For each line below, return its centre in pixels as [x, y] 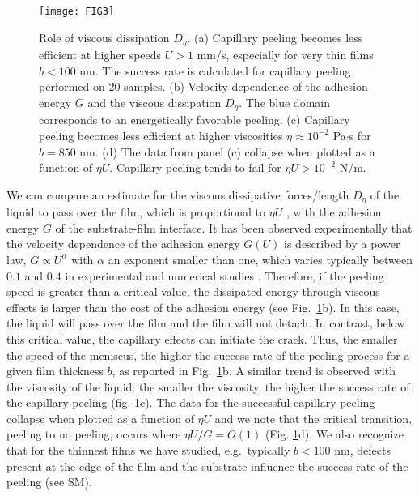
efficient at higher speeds [100, 55]
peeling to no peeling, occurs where [94, 434]
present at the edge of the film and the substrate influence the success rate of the [207, 466]
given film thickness [55, 371]
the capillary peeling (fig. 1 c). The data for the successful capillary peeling [191, 402]
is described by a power [342, 244]
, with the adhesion [334, 212]
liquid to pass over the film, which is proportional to [136, 212]
